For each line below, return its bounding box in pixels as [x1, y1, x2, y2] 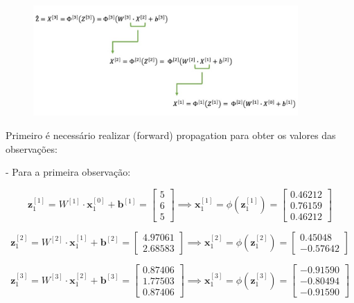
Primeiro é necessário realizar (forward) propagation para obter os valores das [6, 128, 336, 143]
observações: [6, 141, 57, 156]
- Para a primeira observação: [6, 165, 131, 179]
